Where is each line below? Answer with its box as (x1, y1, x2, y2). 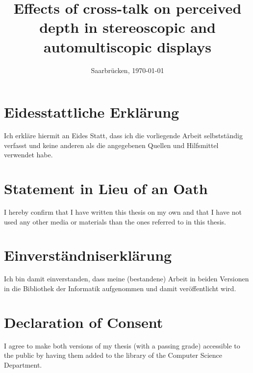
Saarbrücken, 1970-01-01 (91, 65, 164, 75)
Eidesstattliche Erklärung (4, 102, 179, 122)
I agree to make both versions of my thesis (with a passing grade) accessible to (4, 340, 240, 350)
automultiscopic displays (43, 36, 212, 56)
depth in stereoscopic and (39, 17, 216, 37)
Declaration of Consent (4, 312, 163, 332)
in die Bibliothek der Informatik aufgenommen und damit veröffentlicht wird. (4, 283, 236, 293)
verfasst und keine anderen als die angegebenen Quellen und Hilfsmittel (4, 140, 219, 150)
